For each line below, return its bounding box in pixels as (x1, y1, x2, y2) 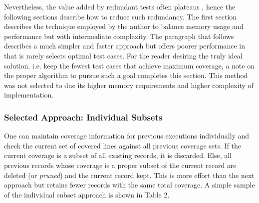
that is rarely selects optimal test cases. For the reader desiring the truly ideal (4, 50, 243, 60)
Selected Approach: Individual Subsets (4, 110, 163, 123)
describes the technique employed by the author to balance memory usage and (4, 21, 244, 31)
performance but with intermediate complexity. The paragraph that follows (4, 30, 234, 41)
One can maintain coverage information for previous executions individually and (4, 130, 250, 141)
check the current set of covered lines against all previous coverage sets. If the (4, 140, 242, 150)
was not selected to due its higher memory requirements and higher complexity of (4, 79, 254, 90)
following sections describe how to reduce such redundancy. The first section (4, 11, 237, 21)
